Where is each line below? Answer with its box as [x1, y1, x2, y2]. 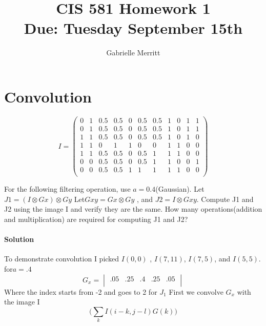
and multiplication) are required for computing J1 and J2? [4, 213, 188, 224]
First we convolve [169, 286, 223, 297]
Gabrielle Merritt [106, 47, 160, 58]
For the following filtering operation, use [4, 184, 131, 194]
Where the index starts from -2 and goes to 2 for [4, 286, 157, 297]
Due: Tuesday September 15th [24, 17, 243, 38]
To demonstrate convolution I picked [4, 253, 119, 264]
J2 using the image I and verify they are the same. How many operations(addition [4, 203, 262, 214]
